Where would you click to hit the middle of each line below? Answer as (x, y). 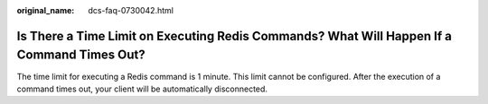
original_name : (46, 10)
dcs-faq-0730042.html (131, 10)
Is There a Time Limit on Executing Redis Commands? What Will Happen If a (234, 36)
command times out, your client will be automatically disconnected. (142, 89)
